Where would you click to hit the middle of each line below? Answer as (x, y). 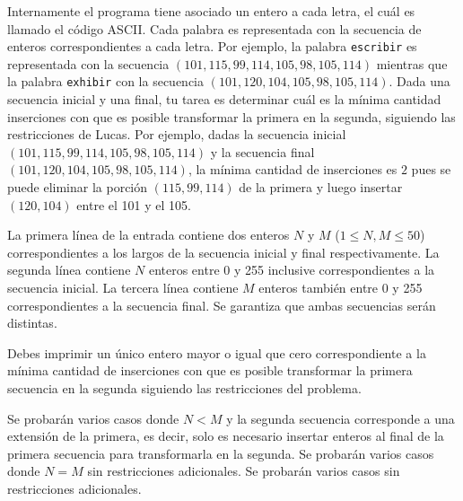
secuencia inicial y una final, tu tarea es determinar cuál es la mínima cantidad (224, 99)
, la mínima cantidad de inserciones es (293, 169)
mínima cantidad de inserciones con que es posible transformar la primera (210, 370)
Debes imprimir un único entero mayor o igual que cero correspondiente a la (217, 352)
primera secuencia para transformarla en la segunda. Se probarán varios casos (221, 453)
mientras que (412, 63)
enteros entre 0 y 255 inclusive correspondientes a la (292, 270)
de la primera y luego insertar (321, 187)
